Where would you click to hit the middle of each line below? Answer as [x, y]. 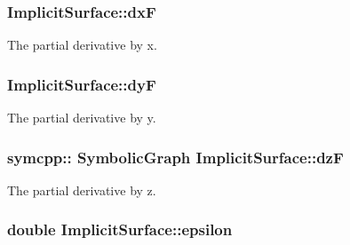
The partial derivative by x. [82, 45]
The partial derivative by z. [82, 190]
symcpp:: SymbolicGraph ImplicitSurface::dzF [175, 157]
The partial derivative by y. [82, 118]
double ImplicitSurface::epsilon [120, 229]
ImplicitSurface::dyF [82, 84]
